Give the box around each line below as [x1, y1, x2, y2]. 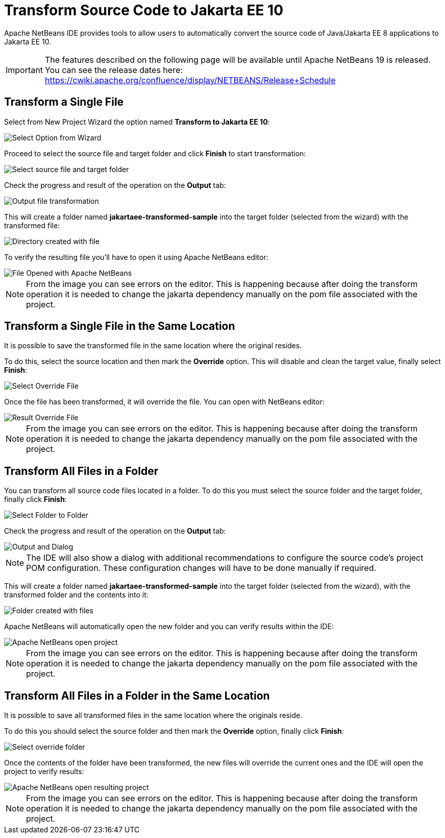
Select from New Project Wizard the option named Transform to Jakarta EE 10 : [4, 117, 270, 126]
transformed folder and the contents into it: [4, 590, 149, 600]
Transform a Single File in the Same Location [4, 320, 235, 333]
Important [6, 64, 43, 75]
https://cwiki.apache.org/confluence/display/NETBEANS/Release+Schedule [44, 75, 336, 85]
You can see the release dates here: [44, 64, 183, 75]
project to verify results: [4, 767, 84, 776]
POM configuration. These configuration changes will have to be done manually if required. [26, 563, 377, 573]
